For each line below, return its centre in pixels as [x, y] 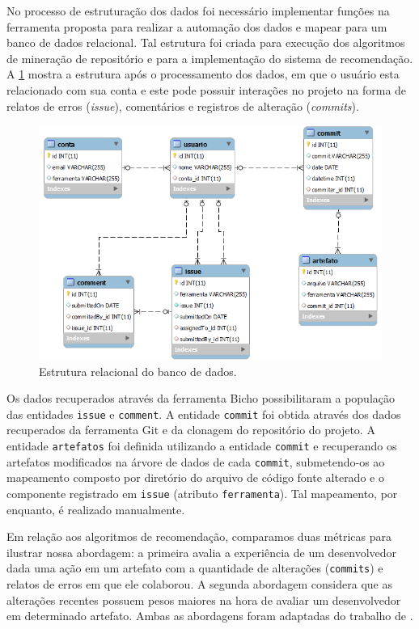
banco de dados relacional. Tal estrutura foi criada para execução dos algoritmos [206, 42]
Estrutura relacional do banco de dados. [138, 371]
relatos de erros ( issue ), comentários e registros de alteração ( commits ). [183, 106]
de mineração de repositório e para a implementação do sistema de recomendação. [210, 58]
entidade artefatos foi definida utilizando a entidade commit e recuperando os [202, 446]
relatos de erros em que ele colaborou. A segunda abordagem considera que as [199, 584]
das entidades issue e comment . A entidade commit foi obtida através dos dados [204, 414]
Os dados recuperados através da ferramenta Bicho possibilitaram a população [201, 398]
